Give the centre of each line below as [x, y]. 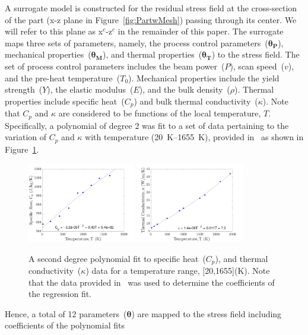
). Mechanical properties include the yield [204, 78]
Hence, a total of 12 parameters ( [66, 313]
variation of [26, 137]
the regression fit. [60, 294]
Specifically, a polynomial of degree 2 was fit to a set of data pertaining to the [147, 125]
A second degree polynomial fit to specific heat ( [117, 258]
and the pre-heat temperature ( [63, 78]
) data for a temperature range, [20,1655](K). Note [178, 270]
